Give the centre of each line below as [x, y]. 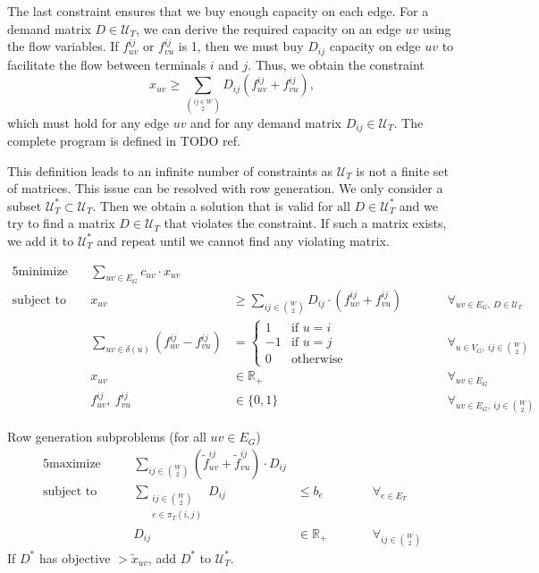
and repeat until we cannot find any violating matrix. [243, 240]
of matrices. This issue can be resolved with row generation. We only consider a [225, 188]
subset [25, 205]
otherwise [317, 360]
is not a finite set [402, 170]
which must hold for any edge [88, 122]
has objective [75, 557]
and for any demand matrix [266, 122]
